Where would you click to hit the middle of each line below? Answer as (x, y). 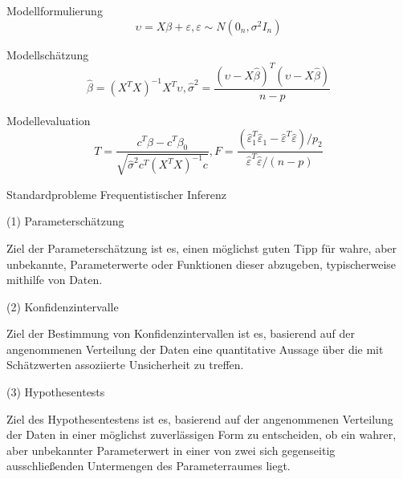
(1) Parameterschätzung (65, 221)
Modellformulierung (55, 10)
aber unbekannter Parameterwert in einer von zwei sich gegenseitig (171, 450)
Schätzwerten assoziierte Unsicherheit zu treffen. (125, 365)
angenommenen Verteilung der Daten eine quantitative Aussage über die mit (195, 349)
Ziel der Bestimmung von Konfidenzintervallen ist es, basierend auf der (181, 333)
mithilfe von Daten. (55, 280)
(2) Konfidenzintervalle (63, 306)
